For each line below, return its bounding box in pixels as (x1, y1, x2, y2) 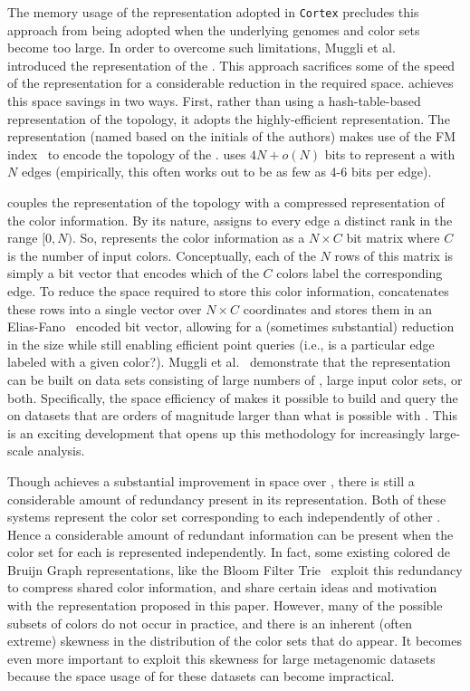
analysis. (37, 441, 85, 460)
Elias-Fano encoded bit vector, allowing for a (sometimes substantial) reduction (7, 317, 455, 336)
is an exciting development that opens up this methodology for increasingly (7, 423, 426, 442)
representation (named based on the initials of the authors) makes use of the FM (7, 127, 456, 146)
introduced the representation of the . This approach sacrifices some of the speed (7, 55, 456, 74)
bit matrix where (346, 228, 440, 247)
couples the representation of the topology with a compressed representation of (7, 193, 445, 211)
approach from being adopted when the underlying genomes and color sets (7, 20, 420, 39)
